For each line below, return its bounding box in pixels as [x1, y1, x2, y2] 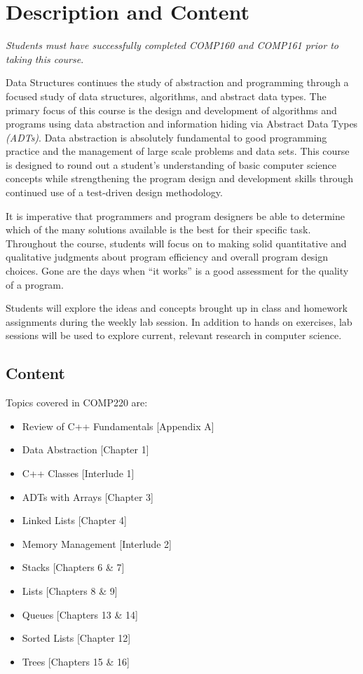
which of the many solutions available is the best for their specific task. [6, 222, 311, 237]
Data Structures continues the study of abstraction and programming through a [6, 75, 349, 90]
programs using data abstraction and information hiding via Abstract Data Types [6, 116, 358, 131]
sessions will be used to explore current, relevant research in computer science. [6, 328, 342, 343]
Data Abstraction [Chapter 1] [22, 442, 149, 457]
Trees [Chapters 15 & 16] [22, 654, 130, 668]
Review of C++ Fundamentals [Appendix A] [22, 418, 214, 433]
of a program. [6, 277, 64, 291]
